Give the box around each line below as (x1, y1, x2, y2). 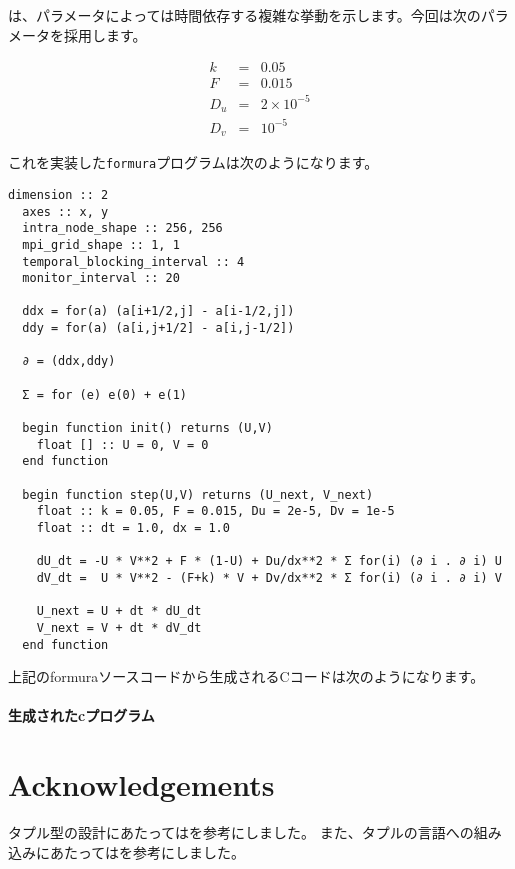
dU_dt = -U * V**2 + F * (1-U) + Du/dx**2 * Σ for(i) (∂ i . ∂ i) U (36, 554, 502, 569)
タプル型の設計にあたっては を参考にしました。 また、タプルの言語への (8, 822, 474, 843)
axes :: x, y (22, 204, 109, 219)
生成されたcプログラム (8, 705, 155, 726)
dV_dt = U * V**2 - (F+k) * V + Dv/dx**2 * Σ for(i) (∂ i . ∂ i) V (36, 570, 502, 585)
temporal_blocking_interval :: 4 (22, 254, 245, 269)
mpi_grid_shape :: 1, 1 (22, 237, 180, 252)
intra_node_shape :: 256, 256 (22, 221, 223, 236)
